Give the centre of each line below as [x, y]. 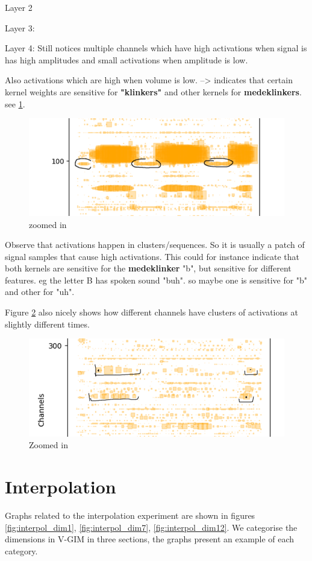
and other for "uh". [40, 292]
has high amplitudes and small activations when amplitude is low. [126, 59]
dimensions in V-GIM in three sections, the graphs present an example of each [150, 539]
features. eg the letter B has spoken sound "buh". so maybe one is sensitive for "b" [156, 280]
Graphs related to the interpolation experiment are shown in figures [130, 515]
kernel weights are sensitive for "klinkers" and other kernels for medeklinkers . [153, 91]
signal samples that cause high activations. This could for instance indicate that [152, 256]
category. [21, 550]
